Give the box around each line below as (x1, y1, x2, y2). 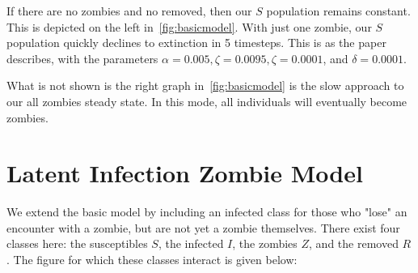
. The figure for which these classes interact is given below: (6, 251, 298, 268)
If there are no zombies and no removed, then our (6, 2, 252, 19)
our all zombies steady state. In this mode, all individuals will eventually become (6, 92, 407, 109)
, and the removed (309, 235, 399, 252)
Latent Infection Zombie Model (6, 156, 363, 190)
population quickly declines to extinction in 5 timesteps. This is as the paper (6, 34, 386, 51)
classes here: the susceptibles (6, 235, 148, 252)
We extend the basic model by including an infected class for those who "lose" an (6, 203, 407, 220)
